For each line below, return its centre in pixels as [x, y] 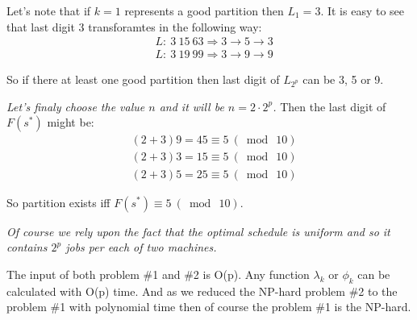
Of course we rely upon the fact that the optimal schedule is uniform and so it [198, 231]
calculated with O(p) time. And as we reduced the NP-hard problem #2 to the [202, 291]
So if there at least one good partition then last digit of [143, 79]
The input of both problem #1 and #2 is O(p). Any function [158, 274]
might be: [71, 122]
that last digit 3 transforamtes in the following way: [134, 26]
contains [27, 247]
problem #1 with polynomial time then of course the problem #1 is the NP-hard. [209, 307]
